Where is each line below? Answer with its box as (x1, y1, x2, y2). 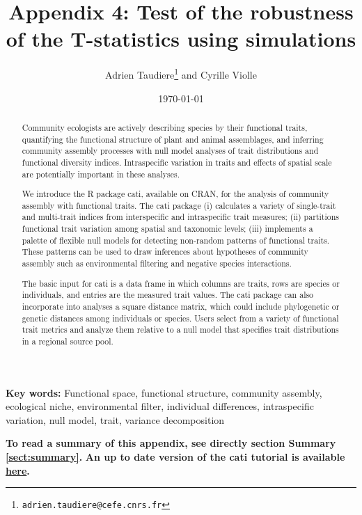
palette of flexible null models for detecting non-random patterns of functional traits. (22, 234, 330, 246)
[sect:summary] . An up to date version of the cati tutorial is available (6, 449, 345, 463)
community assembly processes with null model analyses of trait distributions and (22, 145, 319, 157)
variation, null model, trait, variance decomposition (6, 412, 225, 427)
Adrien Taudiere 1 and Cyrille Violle (105, 65, 257, 81)
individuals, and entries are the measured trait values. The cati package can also (22, 289, 314, 301)
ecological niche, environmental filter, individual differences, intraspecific (6, 399, 314, 413)
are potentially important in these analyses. (22, 168, 180, 180)
